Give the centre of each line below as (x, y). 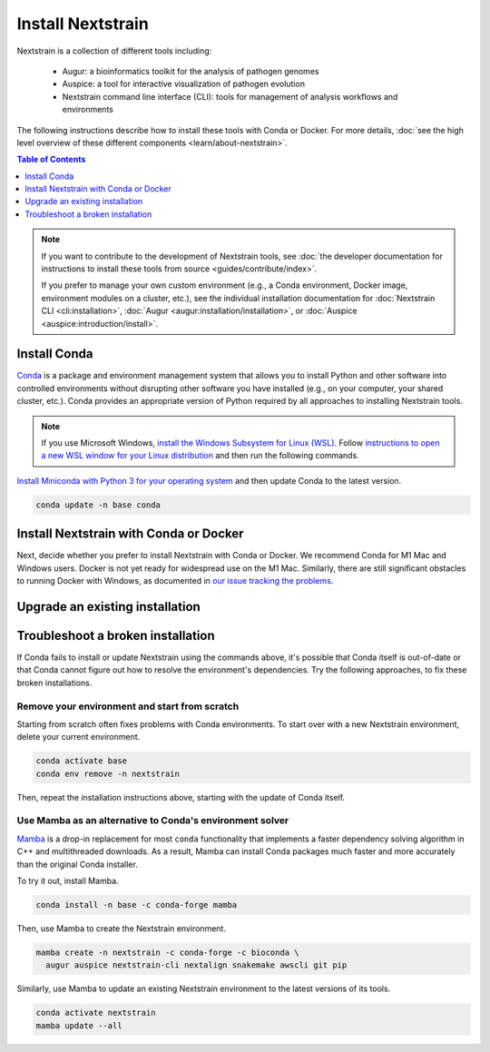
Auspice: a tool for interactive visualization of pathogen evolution (184, 84)
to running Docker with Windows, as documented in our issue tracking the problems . (175, 581)
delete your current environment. (78, 737)
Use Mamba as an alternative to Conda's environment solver (153, 821)
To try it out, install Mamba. (68, 881)
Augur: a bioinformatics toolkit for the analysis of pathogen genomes (191, 71)
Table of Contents (51, 160)
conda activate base (81, 761)
